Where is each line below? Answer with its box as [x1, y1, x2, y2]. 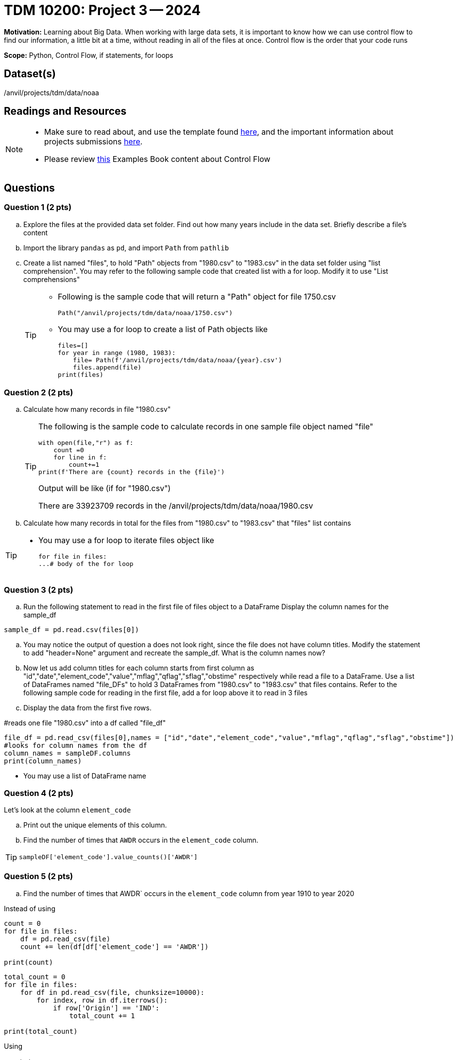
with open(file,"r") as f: [38, 439, 134, 447]
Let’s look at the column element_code [4, 805, 131, 814]
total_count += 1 [69, 1011, 135, 1020]
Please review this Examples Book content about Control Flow [44, 154, 271, 164]
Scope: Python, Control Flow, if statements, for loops [4, 51, 173, 59]
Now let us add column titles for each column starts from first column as [23, 664, 254, 672]
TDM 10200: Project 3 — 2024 [4, 2, 201, 18]
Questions [4, 181, 55, 194]
